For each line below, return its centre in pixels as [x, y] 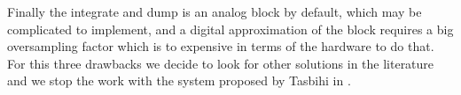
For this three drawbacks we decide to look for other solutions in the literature [221, 63]
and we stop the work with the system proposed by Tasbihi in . [179, 80]
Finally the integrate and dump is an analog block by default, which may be [215, 11]
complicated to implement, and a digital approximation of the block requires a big [230, 29]
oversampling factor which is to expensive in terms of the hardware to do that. [221, 46]
